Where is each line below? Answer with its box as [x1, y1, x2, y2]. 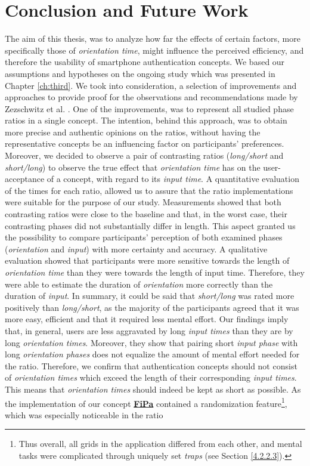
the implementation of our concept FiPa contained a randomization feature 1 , [5, 395, 287, 409]
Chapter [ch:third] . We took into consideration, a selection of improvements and [5, 79, 297, 91]
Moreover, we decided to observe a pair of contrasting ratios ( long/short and [5, 149, 284, 162]
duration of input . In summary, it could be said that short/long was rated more [5, 289, 294, 302]
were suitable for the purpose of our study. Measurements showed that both [5, 196, 281, 208]
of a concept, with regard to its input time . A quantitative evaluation [46, 172, 299, 185]
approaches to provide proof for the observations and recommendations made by [5, 91, 298, 103]
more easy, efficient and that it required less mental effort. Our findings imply [5, 313, 289, 325]
